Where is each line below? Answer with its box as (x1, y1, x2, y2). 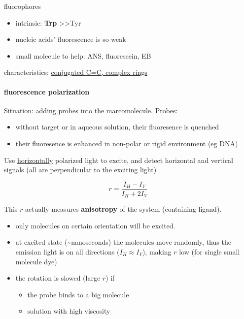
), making (142, 247, 172, 257)
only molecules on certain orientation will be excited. (15, 220, 175, 230)
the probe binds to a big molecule (27, 289, 129, 299)
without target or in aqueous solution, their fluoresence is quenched (15, 122, 219, 132)
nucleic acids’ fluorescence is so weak (15, 34, 126, 44)
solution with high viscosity (27, 306, 110, 316)
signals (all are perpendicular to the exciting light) (4, 164, 157, 175)
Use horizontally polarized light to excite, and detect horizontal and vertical (4, 155, 233, 165)
